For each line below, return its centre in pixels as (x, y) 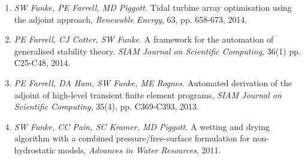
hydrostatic (35, 150)
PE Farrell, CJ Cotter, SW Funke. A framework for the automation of (144, 39)
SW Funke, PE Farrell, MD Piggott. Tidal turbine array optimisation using (153, 7)
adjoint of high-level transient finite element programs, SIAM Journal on (148, 94)
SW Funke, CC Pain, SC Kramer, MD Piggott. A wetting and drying (142, 126)
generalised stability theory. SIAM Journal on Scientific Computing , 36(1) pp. (157, 51)
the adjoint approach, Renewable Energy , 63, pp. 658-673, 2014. (131, 19)
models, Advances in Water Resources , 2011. (140, 150)
